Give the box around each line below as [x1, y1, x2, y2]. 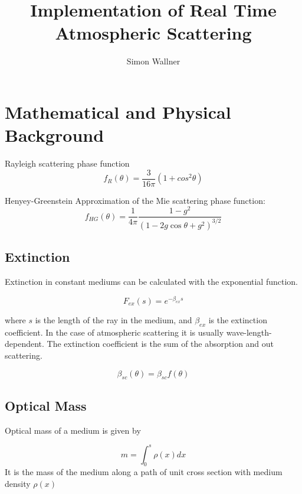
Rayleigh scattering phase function [5, 157, 130, 170]
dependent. [5, 337, 44, 350]
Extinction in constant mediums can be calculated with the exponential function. [5, 275, 298, 287]
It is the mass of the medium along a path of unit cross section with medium [5, 466, 283, 478]
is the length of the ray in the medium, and [35, 314, 192, 326]
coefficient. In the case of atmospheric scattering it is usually [5, 326, 224, 338]
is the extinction [208, 314, 267, 326]
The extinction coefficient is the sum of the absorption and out [47, 337, 274, 350]
